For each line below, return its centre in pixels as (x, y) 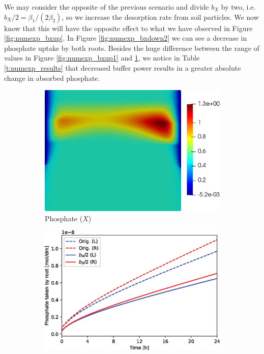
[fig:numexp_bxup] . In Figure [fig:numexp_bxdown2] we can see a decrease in (126, 38)
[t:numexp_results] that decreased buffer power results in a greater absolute (123, 67)
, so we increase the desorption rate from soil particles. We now (160, 17)
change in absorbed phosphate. (52, 78)
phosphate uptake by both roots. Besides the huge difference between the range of (132, 48)
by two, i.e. (238, 7)
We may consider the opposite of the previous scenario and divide (107, 7)
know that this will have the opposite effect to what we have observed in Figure (128, 28)
